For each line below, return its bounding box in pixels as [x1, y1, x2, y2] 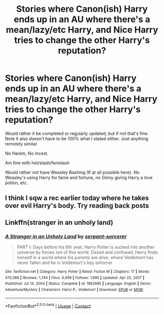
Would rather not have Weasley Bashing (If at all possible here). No [5, 169, 140, 175]
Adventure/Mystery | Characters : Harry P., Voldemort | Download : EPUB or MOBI [5, 287, 143, 292]
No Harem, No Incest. [5, 150, 49, 156]
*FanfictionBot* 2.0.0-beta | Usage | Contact [5, 302, 91, 309]
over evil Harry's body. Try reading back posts [5, 202, 149, 210]
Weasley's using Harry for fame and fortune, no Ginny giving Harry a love [5, 174, 153, 180]
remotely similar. [5, 141, 38, 146]
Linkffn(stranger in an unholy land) [5, 218, 114, 226]
